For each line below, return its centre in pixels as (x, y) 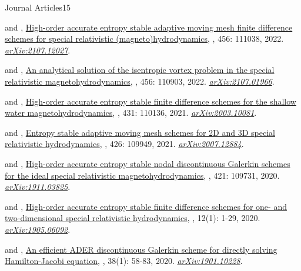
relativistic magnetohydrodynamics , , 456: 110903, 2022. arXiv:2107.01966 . (140, 81)
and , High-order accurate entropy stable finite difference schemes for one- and (146, 206)
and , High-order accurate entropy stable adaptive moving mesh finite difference (149, 27)
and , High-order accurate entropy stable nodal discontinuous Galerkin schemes (148, 163)
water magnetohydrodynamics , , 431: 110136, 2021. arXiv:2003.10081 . (131, 113)
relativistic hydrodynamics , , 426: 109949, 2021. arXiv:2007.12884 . (124, 144)
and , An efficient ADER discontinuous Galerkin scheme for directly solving (141, 249)
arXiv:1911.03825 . (38, 187)
